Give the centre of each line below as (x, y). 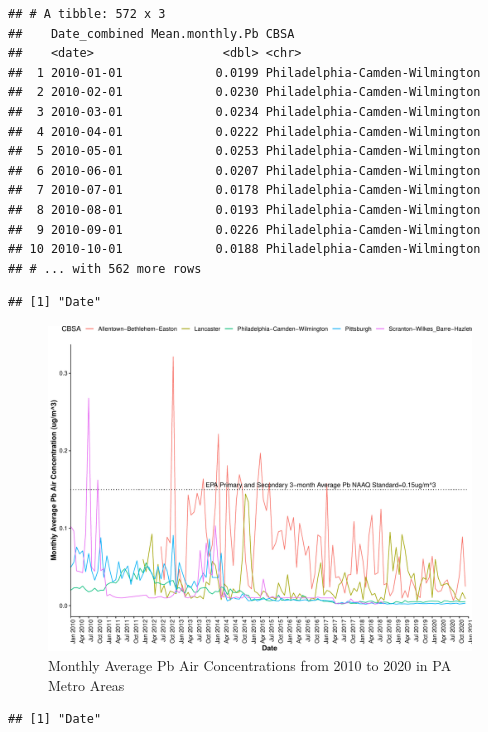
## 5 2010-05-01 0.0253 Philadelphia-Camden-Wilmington (244, 151)
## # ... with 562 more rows (105, 268)
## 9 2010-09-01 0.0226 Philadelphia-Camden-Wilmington (244, 229)
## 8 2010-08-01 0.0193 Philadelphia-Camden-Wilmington (244, 209)
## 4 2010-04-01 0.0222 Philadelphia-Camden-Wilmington (244, 131)
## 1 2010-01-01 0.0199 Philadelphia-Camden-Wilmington (244, 72)
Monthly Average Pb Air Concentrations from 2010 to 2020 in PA (250, 664)
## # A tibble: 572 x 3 (87, 14)
